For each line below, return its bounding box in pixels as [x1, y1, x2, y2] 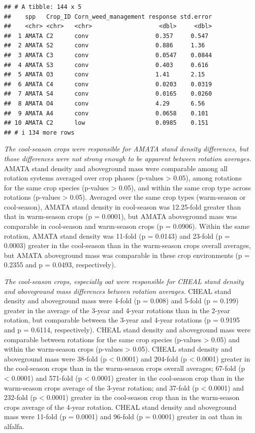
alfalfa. [4, 421, 25, 431]
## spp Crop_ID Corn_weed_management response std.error [4, 13, 212, 20]
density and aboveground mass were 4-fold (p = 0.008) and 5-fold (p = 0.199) [4, 295, 239, 306]
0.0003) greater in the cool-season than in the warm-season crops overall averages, [4, 240, 251, 251]
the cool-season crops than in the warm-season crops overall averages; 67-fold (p [4, 363, 245, 373]
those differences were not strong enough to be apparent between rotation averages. [4, 153, 252, 163]
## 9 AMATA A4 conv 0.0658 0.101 [4, 109, 209, 117]
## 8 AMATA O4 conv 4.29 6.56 [4, 100, 205, 107]
